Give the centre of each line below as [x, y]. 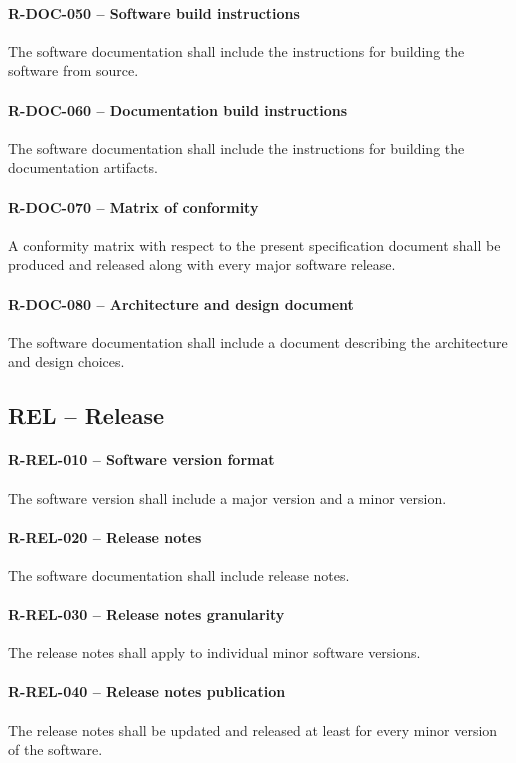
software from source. [73, 70]
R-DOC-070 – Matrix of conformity [133, 206]
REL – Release [86, 415]
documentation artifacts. [83, 167]
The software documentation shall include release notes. [179, 574]
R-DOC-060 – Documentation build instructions [178, 109]
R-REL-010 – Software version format [141, 459]
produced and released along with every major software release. [202, 264]
